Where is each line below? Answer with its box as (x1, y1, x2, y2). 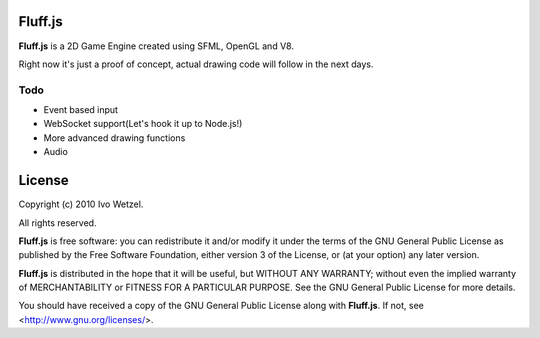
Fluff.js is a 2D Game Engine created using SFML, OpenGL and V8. (18, 40, 295, 52)
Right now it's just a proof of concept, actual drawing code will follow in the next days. (18, 58, 374, 70)
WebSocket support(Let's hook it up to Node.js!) (43, 118, 243, 130)
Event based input (43, 104, 119, 116)
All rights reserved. (18, 216, 97, 229)
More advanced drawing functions (43, 131, 186, 144)
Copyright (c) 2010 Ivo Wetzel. (18, 198, 144, 210)
